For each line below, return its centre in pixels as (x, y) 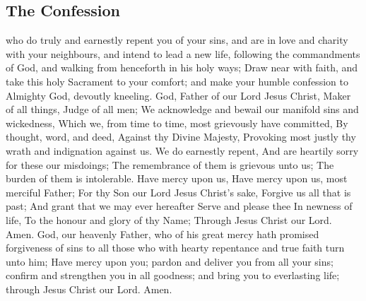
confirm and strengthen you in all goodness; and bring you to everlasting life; (173, 275)
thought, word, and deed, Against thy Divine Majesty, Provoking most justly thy (181, 137)
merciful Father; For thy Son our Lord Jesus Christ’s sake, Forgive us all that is (178, 192)
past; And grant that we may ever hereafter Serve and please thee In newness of (179, 206)
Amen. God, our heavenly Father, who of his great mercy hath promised (163, 234)
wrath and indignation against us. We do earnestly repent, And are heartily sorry (182, 150)
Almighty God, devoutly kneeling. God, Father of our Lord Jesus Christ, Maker (178, 95)
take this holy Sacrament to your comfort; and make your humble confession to (177, 81)
